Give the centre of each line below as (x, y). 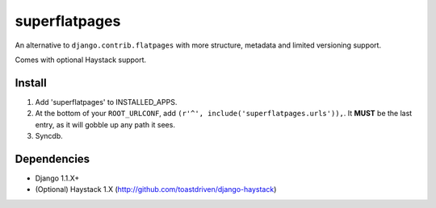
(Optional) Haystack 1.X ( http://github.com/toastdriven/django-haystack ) (156, 189)
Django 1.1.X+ (57, 178)
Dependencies (52, 158)
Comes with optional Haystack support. (81, 60)
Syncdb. (49, 136)
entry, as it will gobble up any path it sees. (105, 124)
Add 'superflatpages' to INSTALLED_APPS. (106, 102)
